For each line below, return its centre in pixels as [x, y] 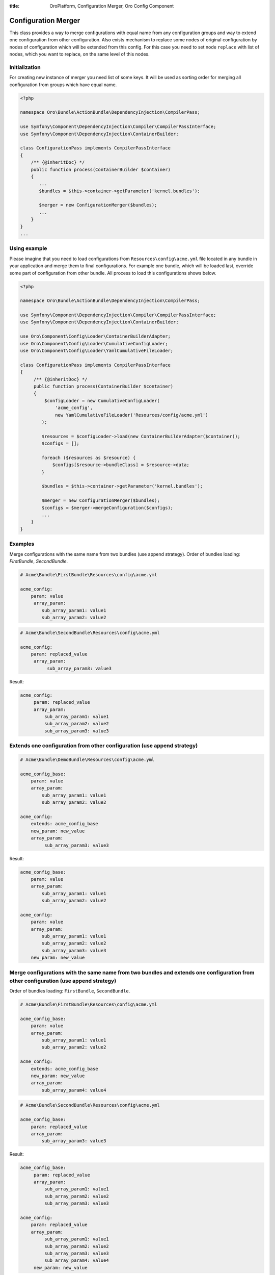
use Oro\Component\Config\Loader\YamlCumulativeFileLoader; [97, 351]
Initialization [25, 67]
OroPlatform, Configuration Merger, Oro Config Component [112, 6]
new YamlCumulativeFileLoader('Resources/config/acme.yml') [132, 415]
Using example [28, 248]
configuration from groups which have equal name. [63, 85]
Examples [22, 544]
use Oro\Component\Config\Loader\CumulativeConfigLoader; [94, 343]
